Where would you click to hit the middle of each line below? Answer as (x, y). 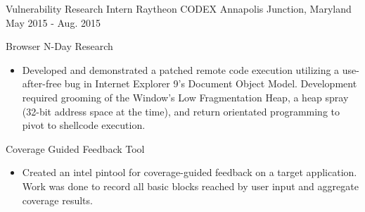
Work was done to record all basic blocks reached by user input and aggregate (190, 186)
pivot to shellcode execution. (84, 125)
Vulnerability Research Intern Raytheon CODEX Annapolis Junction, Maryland (179, 8)
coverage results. (57, 200)
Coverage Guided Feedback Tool (75, 148)
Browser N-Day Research (59, 46)
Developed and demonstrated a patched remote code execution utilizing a (181, 69)
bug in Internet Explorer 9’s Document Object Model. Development (211, 83)
